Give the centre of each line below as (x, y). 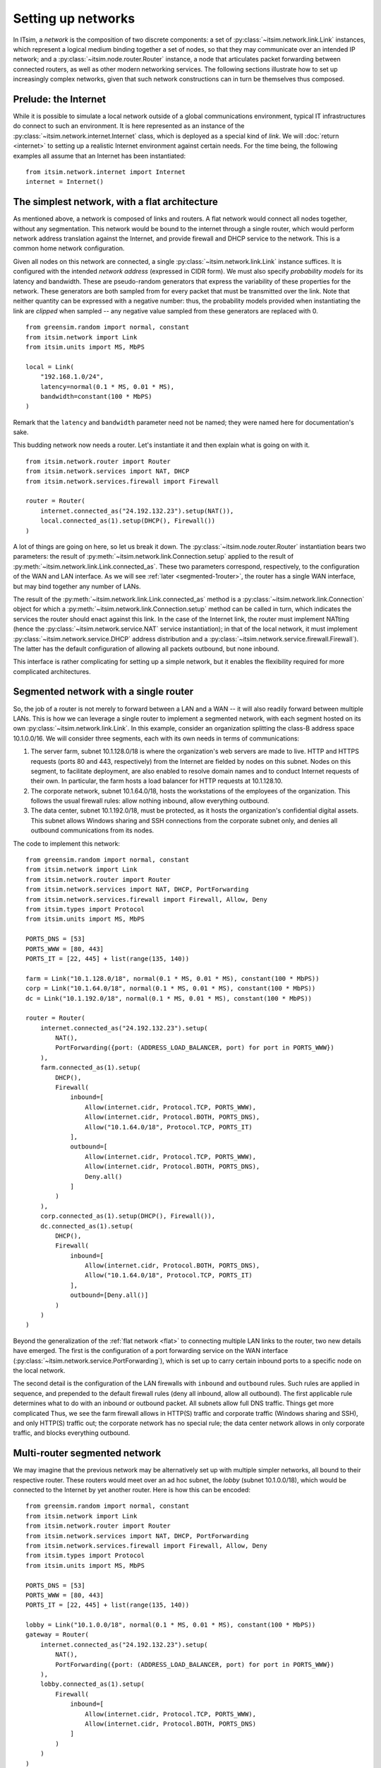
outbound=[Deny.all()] (109, 1295)
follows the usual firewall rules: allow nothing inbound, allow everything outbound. (150, 801)
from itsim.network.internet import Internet (106, 172)
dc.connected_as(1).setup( (87, 1226)
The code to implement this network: (66, 843)
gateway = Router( (58, 1635)
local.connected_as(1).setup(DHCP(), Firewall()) (127, 521)
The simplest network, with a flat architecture (116, 202)
